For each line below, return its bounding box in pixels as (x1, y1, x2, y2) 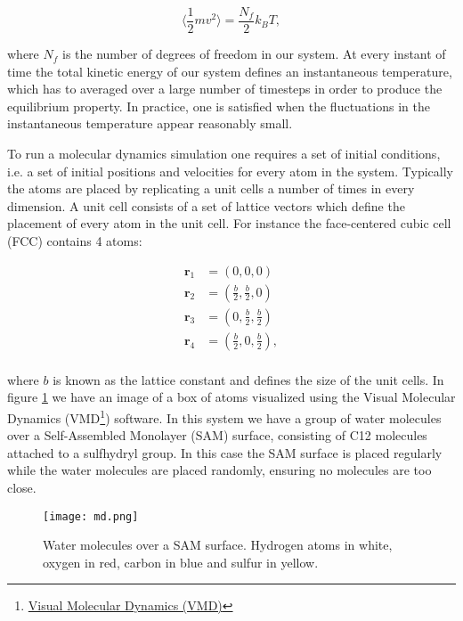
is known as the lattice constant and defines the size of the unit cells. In (53, 370, 444, 388)
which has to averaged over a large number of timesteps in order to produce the (7, 79, 443, 98)
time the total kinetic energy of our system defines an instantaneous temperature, (7, 61, 452, 80)
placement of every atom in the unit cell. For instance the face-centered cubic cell (7, 214, 451, 233)
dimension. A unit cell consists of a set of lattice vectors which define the (7, 196, 405, 215)
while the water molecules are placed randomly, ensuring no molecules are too (7, 461, 432, 479)
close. (7, 478, 37, 496)
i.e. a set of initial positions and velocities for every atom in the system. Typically (7, 161, 454, 180)
